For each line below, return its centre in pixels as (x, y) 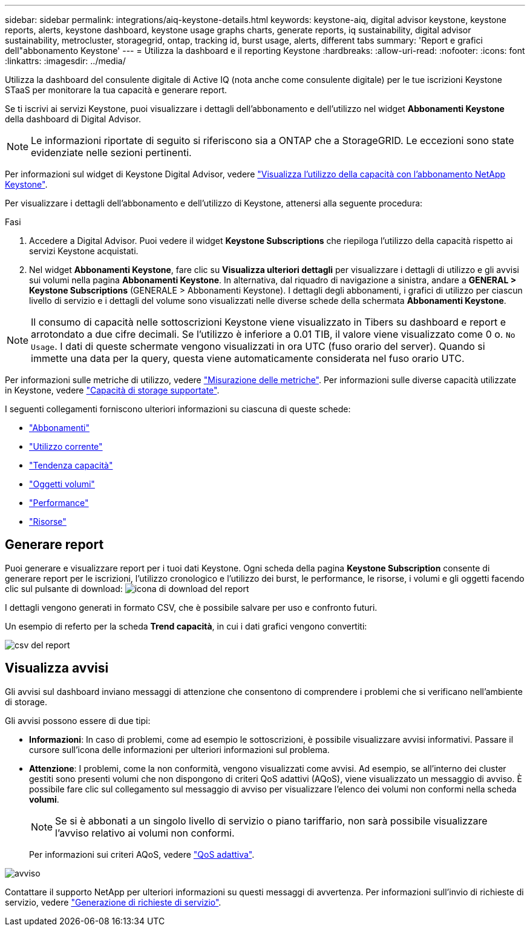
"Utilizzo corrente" (66, 446)
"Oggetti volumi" (62, 484)
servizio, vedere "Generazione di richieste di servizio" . (113, 902)
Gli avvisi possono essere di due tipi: (78, 720)
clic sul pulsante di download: (64, 588)
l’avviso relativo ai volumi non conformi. (145, 833)
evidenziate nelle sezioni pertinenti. (111, 153)
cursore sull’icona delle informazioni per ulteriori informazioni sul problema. (179, 749)
